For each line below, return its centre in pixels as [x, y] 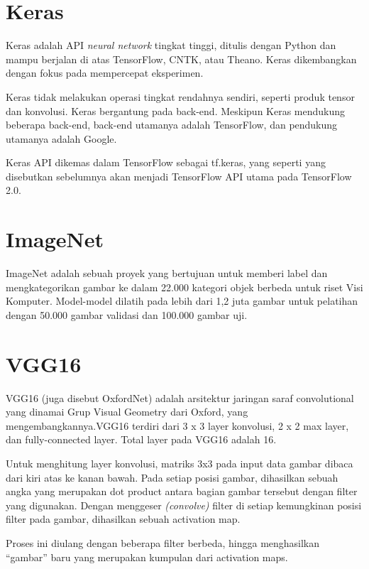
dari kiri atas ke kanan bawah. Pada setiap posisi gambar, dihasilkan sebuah [172, 477]
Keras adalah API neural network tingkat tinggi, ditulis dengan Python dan [171, 45]
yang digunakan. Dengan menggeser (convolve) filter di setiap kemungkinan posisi [184, 505]
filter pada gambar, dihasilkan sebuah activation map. [123, 519]
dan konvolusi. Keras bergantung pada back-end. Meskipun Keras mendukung [176, 110]
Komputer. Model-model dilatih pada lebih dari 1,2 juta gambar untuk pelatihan [182, 301]
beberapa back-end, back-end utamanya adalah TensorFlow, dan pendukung [172, 125]
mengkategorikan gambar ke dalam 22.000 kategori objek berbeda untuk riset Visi [184, 287]
